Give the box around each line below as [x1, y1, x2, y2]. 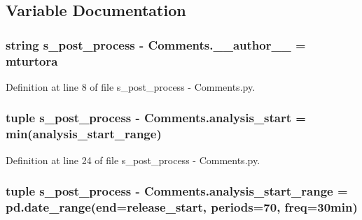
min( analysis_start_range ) [6, 125, 162, 142]
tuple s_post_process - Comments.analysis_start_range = [6, 182, 348, 200]
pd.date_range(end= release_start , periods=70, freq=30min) [6, 198, 358, 216]
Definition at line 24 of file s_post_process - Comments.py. [6, 152, 260, 167]
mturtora [6, 52, 58, 69]
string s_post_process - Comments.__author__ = [6, 36, 306, 53]
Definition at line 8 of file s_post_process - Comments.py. [6, 79, 256, 94]
